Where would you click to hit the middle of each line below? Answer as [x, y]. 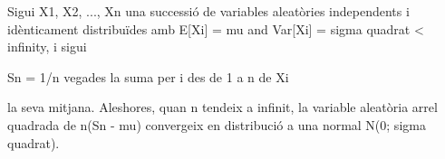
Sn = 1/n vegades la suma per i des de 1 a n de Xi [148, 76]
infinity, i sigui [47, 47]
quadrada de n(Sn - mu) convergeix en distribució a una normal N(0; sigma [217, 124]
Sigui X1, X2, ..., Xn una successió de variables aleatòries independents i [208, 11]
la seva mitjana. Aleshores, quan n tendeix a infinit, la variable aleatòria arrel [222, 107]
